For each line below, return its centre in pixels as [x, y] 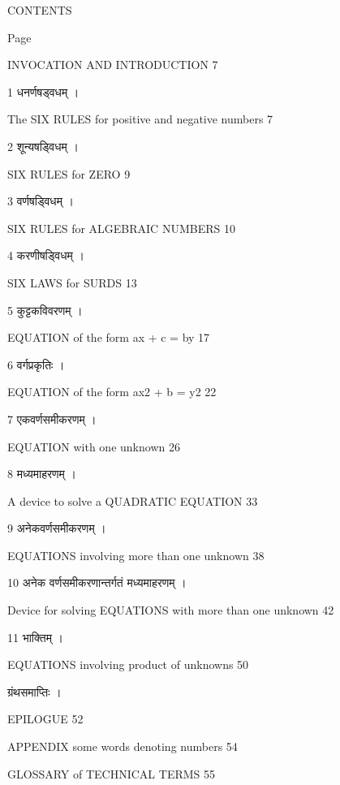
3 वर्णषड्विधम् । [41, 201]
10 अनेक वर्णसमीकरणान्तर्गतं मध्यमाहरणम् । [97, 582]
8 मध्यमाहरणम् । [42, 474]
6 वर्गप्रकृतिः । [36, 364]
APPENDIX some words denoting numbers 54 [123, 746]
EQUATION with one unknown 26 [94, 446]
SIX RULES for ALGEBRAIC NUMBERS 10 [121, 228]
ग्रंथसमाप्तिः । [34, 691]
